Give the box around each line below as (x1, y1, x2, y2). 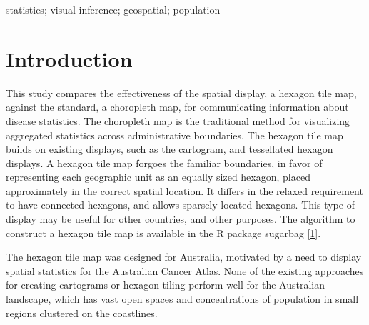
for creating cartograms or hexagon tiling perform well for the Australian (6, 277, 325, 292)
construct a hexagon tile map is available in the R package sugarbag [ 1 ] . (6, 225, 321, 240)
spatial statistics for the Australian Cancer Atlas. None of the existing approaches (6, 263, 364, 278)
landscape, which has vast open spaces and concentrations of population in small (6, 291, 359, 306)
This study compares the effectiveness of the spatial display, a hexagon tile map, (6, 85, 357, 100)
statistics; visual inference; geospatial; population (6, 2, 221, 16)
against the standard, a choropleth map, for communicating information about (6, 99, 349, 114)
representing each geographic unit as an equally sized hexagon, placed (6, 169, 310, 184)
